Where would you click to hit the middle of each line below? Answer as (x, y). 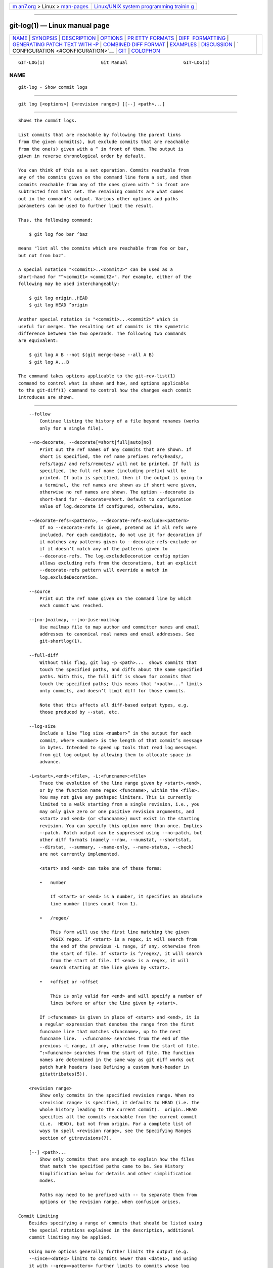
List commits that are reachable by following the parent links (100, 135)
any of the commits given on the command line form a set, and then (105, 177)
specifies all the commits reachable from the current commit (118, 1117)
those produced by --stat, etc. (80, 712)
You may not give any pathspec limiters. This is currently (116, 797)
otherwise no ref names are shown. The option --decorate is (117, 492)
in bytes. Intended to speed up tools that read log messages (118, 748)
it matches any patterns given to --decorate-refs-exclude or (118, 542)
